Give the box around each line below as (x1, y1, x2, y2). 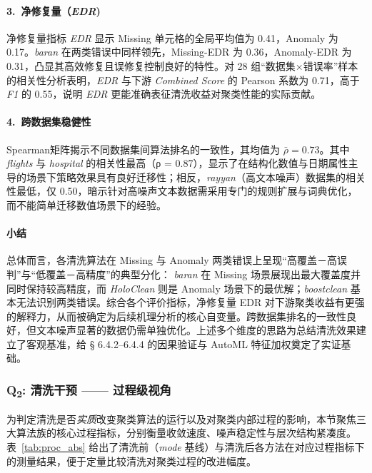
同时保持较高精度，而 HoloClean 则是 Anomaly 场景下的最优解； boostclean (6, 280, 348, 295)
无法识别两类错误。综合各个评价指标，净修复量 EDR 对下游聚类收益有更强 (16, 295, 365, 310)
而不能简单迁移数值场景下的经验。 (6, 197, 166, 212)
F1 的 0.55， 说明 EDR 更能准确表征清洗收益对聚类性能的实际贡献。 (6, 86, 321, 101)
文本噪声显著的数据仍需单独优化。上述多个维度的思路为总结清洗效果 (36, 322, 356, 337)
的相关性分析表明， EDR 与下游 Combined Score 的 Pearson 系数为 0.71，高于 (6, 72, 360, 87)
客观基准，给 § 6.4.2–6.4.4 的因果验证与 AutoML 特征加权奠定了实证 (26, 336, 341, 351)
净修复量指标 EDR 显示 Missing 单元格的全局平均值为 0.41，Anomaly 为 (6, 30, 338, 45)
